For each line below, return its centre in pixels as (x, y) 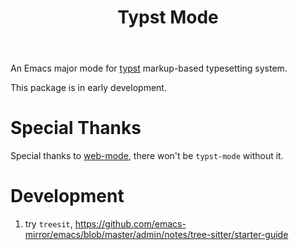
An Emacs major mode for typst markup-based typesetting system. (149, 68)
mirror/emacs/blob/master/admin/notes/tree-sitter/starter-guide (156, 235)
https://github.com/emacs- (130, 224)
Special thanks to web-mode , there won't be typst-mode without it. (147, 156)
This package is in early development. (88, 88)
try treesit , (48, 224)
